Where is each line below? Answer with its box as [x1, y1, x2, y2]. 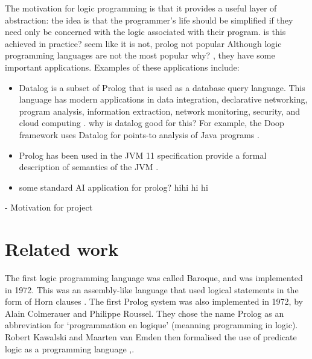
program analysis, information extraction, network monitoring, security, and [19, 104, 301, 117]
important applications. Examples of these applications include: [5, 60, 240, 73]
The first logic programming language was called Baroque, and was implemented [5, 272, 303, 284]
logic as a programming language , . [5, 342, 135, 355]
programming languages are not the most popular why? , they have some [5, 49, 275, 62]
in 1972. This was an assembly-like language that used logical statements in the [5, 283, 299, 296]
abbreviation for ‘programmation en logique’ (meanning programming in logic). [5, 319, 298, 331]
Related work [5, 237, 119, 261]
